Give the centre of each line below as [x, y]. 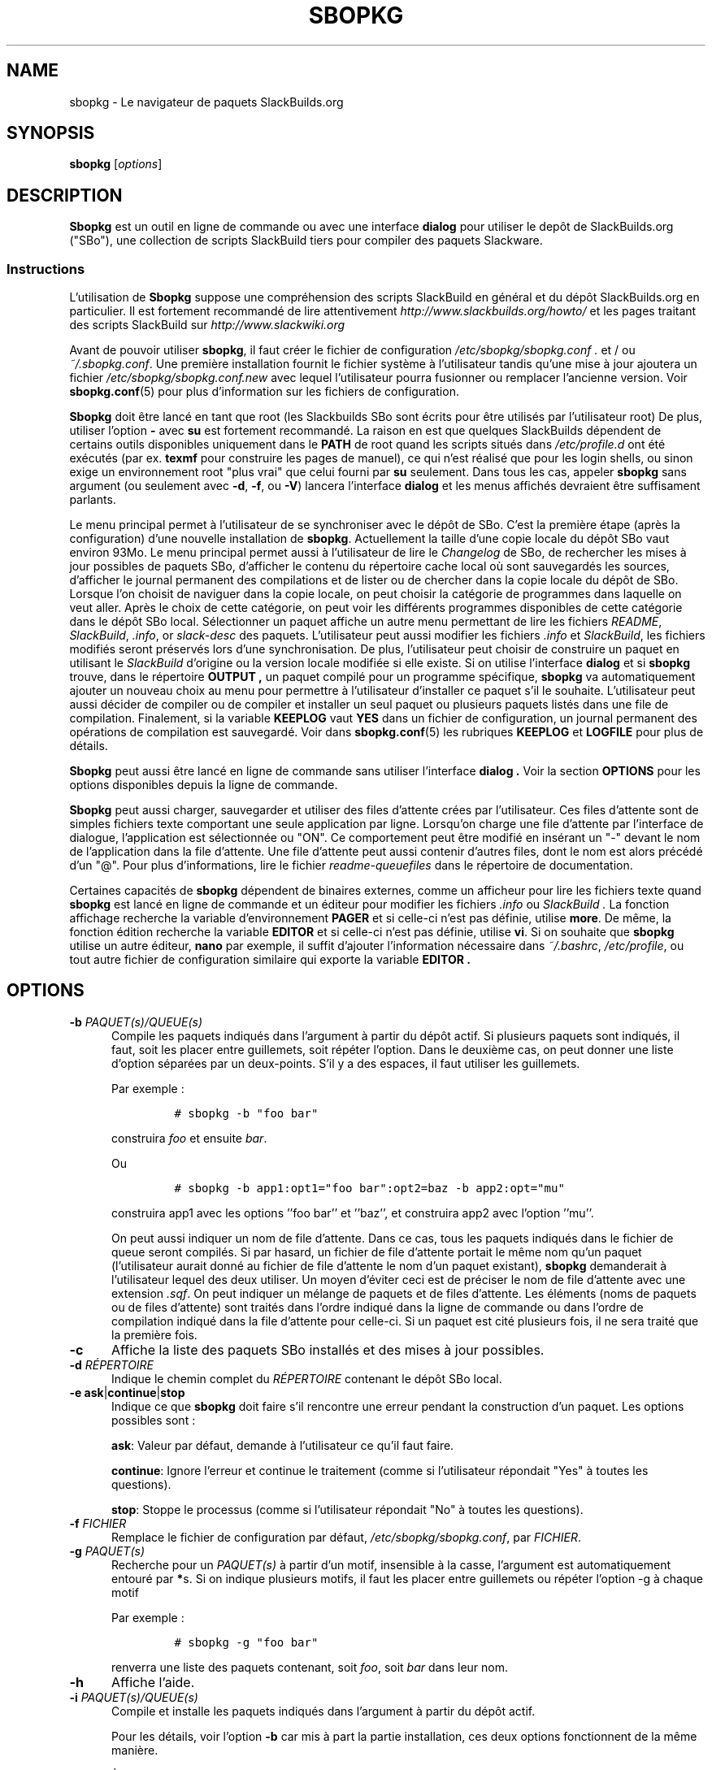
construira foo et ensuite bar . [189, 1138]
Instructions [46, 269]
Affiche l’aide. [153, 1682]
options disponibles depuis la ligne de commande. [204, 785]
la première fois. [154, 1334]
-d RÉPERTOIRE [112, 1364]
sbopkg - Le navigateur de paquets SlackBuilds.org [206, 102]
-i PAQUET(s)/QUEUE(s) [134, 1697]
